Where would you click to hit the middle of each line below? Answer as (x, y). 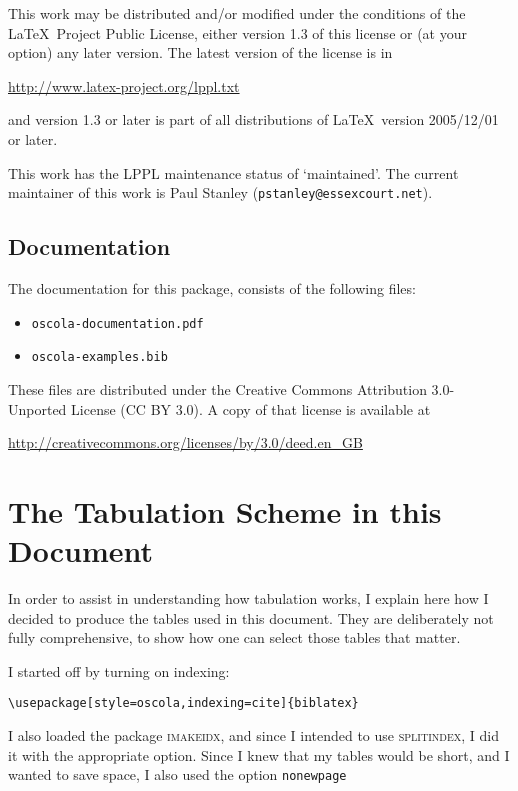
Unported (37, 408)
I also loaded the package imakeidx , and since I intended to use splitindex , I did (253, 735)
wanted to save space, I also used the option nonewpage (177, 774)
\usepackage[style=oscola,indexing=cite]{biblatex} (183, 703)
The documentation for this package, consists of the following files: (212, 288)
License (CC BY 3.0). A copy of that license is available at (251, 408)
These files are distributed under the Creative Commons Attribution (217, 388)
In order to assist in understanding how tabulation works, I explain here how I (248, 598)
